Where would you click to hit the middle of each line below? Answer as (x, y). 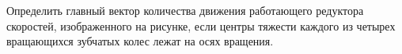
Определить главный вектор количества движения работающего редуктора (185, 10)
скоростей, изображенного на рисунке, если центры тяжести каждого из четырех (201, 25)
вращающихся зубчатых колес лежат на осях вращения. (140, 41)
